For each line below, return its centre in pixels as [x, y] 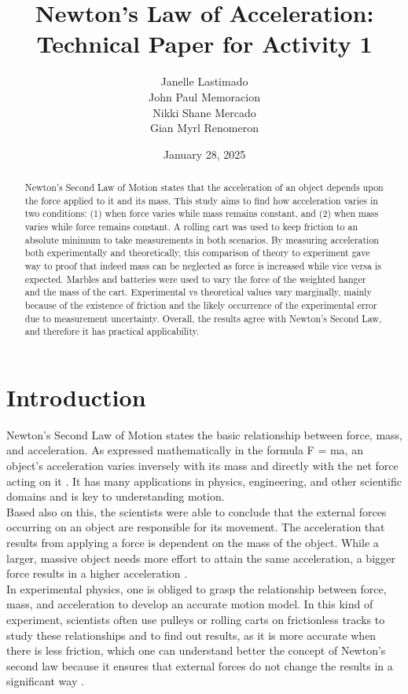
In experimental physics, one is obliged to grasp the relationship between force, [197, 588]
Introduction [76, 397]
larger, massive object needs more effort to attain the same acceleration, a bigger [201, 558]
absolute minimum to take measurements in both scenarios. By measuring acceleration [202, 239]
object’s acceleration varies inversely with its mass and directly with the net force [202, 466]
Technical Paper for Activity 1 [204, 44]
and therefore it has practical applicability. [112, 331]
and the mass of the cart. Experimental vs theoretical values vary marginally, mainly [198, 292]
